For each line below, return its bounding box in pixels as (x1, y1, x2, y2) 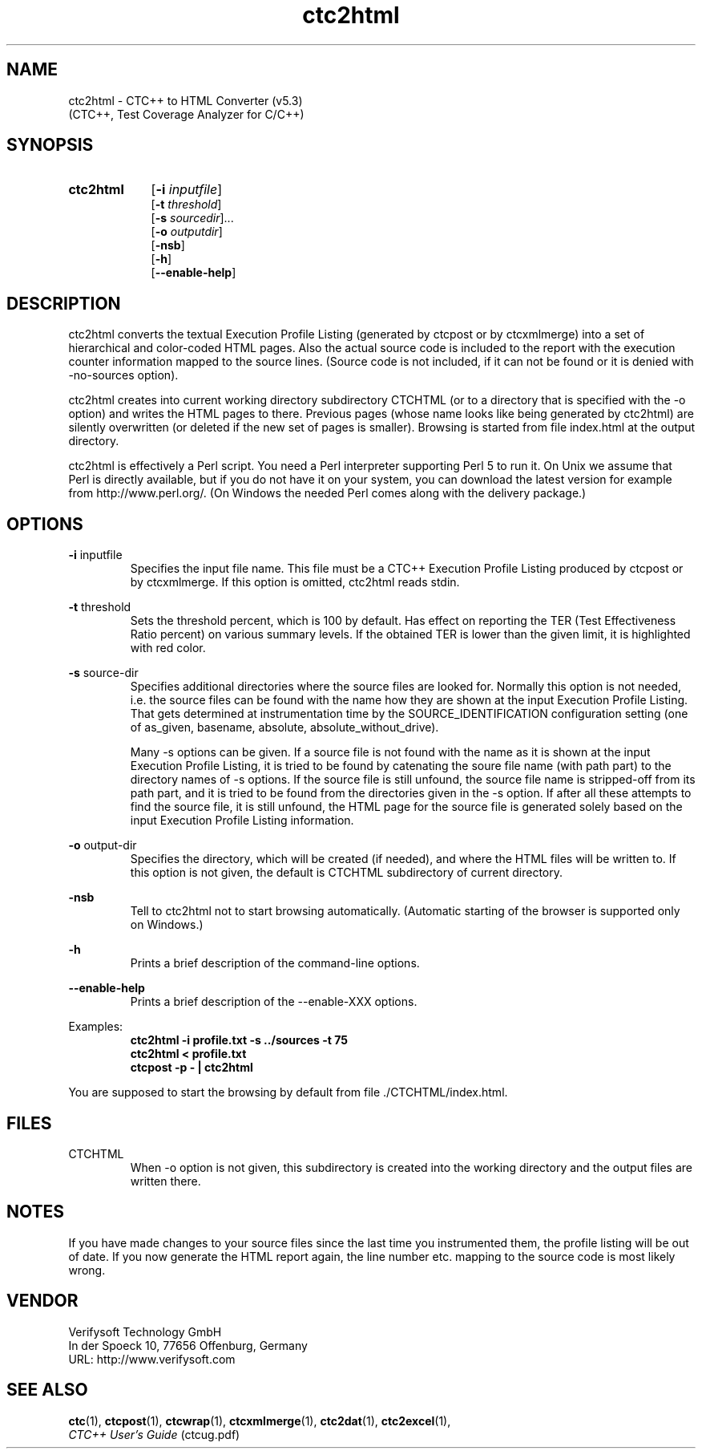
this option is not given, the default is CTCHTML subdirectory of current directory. (130, 865, 563, 880)
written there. (130, 1173, 201, 1188)
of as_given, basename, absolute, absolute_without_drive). (130, 720, 439, 735)
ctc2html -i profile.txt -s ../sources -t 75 (130, 1033, 348, 1048)
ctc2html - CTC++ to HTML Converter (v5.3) (68, 93, 303, 107)
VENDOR (6, 1291, 79, 1311)
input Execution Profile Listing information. (130, 813, 354, 828)
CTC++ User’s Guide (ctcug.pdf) (68, 1427, 240, 1441)
